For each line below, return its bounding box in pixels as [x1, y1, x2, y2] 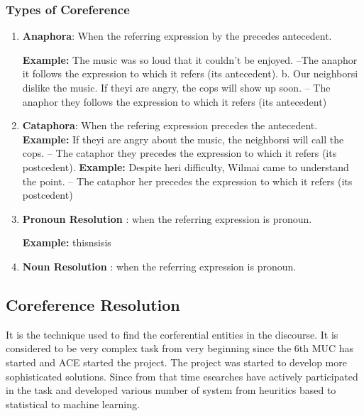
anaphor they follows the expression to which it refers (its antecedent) [22, 94, 327, 109]
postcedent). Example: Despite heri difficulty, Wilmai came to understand [22, 159, 349, 174]
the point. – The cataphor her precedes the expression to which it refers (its [22, 173, 353, 188]
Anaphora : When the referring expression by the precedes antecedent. [22, 28, 332, 43]
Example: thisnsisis [22, 235, 111, 250]
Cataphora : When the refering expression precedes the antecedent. [22, 118, 318, 133]
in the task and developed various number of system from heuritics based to [6, 383, 336, 398]
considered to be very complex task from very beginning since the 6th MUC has [6, 341, 354, 356]
